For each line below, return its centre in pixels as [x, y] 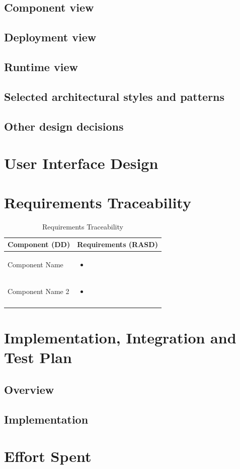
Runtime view [41, 66]
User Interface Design [81, 163]
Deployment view [50, 37]
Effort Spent [48, 456]
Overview [29, 389]
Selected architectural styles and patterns [114, 96]
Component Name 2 [38, 291]
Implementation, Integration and [120, 338]
